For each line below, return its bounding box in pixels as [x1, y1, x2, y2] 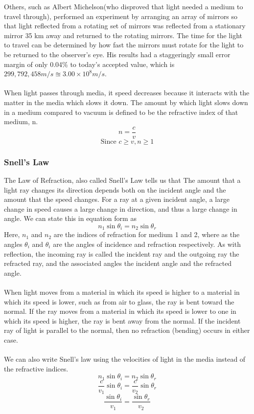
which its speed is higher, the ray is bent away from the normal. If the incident [4, 315, 241, 326]
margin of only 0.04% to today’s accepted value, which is [4, 59, 175, 69]
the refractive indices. [4, 363, 69, 373]
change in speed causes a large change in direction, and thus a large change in [4, 203, 237, 214]
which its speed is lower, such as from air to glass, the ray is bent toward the [4, 296, 234, 306]
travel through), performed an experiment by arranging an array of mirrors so [4, 11, 238, 21]
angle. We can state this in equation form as [4, 213, 137, 223]
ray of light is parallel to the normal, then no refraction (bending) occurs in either [4, 325, 250, 335]
